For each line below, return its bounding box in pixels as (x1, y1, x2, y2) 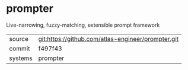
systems (9, 54, 33, 62)
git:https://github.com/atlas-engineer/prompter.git (38, 34, 179, 43)
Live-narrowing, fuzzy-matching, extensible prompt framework (6, 21, 160, 28)
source (9, 34, 28, 43)
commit (9, 44, 30, 52)
